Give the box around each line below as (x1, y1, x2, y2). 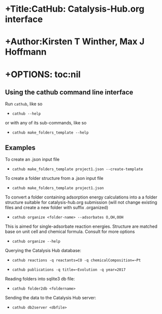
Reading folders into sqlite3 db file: (5, 276, 75, 282)
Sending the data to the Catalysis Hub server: (5, 295, 96, 301)
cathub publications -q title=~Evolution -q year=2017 (12, 267, 126, 273)
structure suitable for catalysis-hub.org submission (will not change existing (5, 199, 157, 205)
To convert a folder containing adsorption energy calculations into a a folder (5, 194, 158, 200)
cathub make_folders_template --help (12, 130, 89, 135)
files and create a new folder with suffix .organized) (5, 205, 108, 211)
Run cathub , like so (5, 101, 43, 107)
